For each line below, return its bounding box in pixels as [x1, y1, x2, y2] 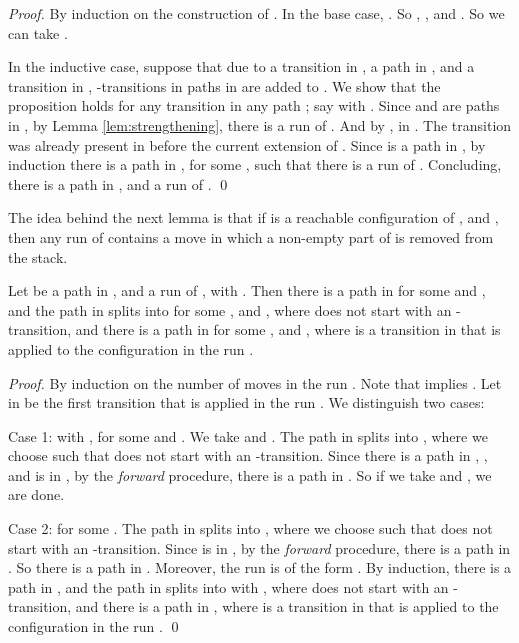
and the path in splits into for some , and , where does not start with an [8, 299, 452, 320]
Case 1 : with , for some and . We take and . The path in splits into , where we [8, 425, 488, 446]
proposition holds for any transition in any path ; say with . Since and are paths [8, 95, 500, 116]
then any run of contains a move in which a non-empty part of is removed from [8, 226, 494, 247]
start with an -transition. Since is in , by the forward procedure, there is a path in [8, 537, 511, 558]
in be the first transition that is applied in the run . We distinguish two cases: [8, 392, 485, 413]
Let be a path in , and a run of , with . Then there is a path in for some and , [8, 280, 486, 301]
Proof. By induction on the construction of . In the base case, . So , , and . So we [8, 3, 505, 23]
